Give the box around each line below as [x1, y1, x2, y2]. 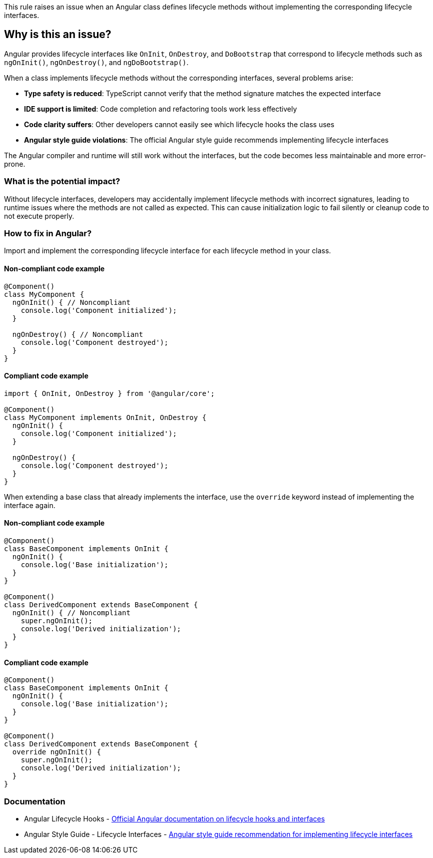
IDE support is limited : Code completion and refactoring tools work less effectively [24, 104, 297, 113]
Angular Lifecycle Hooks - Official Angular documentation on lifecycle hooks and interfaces [24, 814, 325, 823]
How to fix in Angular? [4, 228, 92, 238]
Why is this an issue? [4, 28, 111, 41]
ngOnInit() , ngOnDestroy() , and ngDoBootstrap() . [4, 58, 188, 67]
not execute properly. [4, 211, 74, 220]
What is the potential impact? [4, 176, 120, 187]
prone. [4, 159, 25, 168]
